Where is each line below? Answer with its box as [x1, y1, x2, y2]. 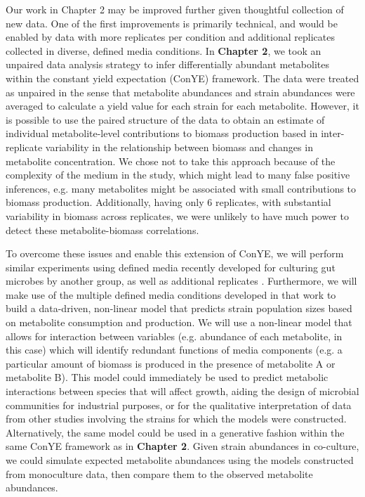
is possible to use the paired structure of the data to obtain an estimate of [6, 112, 325, 127]
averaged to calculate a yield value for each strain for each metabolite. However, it [6, 98, 359, 113]
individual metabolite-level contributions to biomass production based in [6, 126, 318, 141]
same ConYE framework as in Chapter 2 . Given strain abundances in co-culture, [6, 439, 359, 453]
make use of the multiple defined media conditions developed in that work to [6, 287, 336, 302]
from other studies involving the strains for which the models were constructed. [6, 411, 347, 426]
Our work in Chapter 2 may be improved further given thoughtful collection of [6, 2, 344, 16]
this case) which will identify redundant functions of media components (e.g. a [6, 342, 343, 357]
